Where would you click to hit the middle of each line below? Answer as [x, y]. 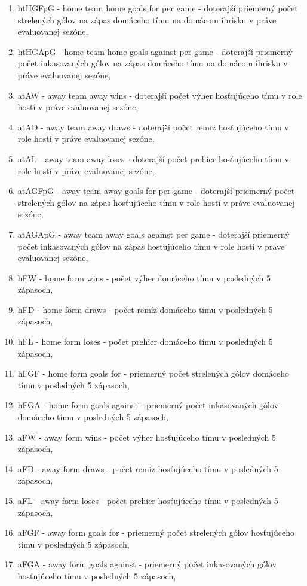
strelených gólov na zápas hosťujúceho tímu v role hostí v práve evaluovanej [156, 202]
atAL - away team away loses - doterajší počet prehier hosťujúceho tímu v [153, 158]
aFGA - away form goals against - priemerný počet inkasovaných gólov [147, 564]
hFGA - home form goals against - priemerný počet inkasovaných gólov [148, 405]
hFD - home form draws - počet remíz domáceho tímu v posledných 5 [145, 309]
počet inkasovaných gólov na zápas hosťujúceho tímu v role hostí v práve [151, 246]
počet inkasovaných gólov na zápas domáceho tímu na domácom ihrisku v [153, 63]
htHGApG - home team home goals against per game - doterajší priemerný [155, 51]
